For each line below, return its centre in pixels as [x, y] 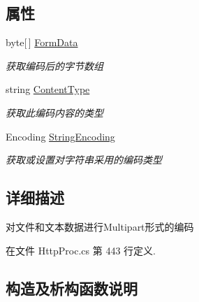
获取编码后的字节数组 [54, 65]
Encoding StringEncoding [60, 136]
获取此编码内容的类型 [54, 112]
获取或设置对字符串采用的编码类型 [84, 160]
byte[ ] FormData [42, 42]
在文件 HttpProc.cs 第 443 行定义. [81, 250]
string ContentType [48, 89]
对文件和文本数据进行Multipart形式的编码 [100, 226]
